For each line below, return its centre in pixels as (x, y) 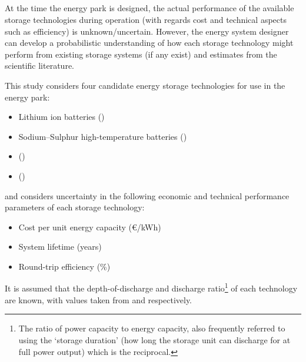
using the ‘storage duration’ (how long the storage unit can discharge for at (154, 339)
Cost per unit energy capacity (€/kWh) (90, 227)
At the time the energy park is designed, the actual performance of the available (149, 8)
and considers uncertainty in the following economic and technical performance (147, 195)
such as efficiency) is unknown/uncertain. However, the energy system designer (147, 31)
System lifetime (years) (60, 247)
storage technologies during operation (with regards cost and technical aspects (146, 19)
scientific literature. (39, 66)
